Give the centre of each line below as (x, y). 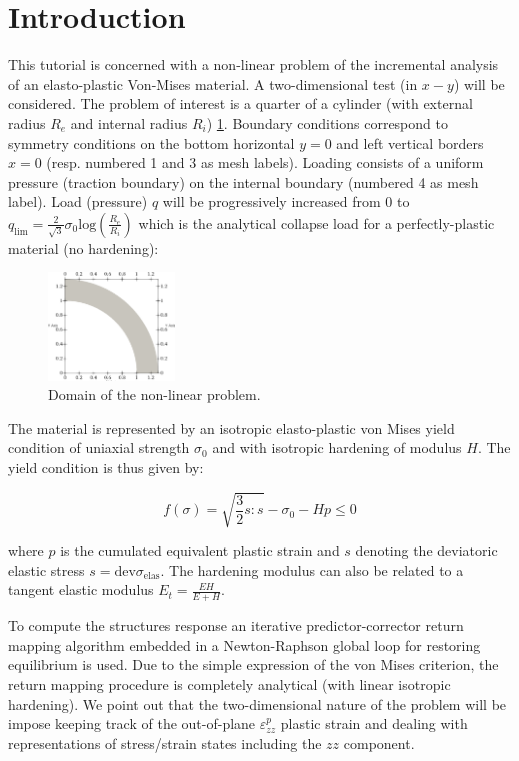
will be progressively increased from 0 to (286, 201)
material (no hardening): (83, 247)
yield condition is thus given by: (106, 467)
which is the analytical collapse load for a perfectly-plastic (316, 222)
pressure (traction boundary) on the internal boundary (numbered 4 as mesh (243, 181)
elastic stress (46, 569)
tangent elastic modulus (81, 589)
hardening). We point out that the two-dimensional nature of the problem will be (257, 703)
